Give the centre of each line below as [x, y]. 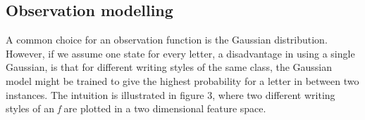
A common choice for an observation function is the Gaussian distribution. [167, 40]
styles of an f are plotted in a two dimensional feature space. [136, 108]
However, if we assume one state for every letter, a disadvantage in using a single [180, 53]
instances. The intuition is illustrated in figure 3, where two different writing [171, 94]
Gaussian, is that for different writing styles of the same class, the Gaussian [169, 67]
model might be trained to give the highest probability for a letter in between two [182, 80]
